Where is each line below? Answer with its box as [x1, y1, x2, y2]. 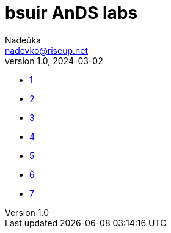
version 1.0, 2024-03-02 [5, 55, 103, 66]
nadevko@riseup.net [5, 45, 89, 56]
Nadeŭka [5, 34, 41, 45]
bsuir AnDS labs [5, 2, 138, 23]
